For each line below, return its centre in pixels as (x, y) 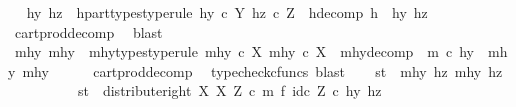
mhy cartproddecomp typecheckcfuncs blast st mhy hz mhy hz (262, 70)
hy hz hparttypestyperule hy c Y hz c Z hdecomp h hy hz (227, 12)
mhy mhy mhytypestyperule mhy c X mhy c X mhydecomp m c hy (244, 51)
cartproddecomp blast (88, 31)
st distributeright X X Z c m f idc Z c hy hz (229, 90)
